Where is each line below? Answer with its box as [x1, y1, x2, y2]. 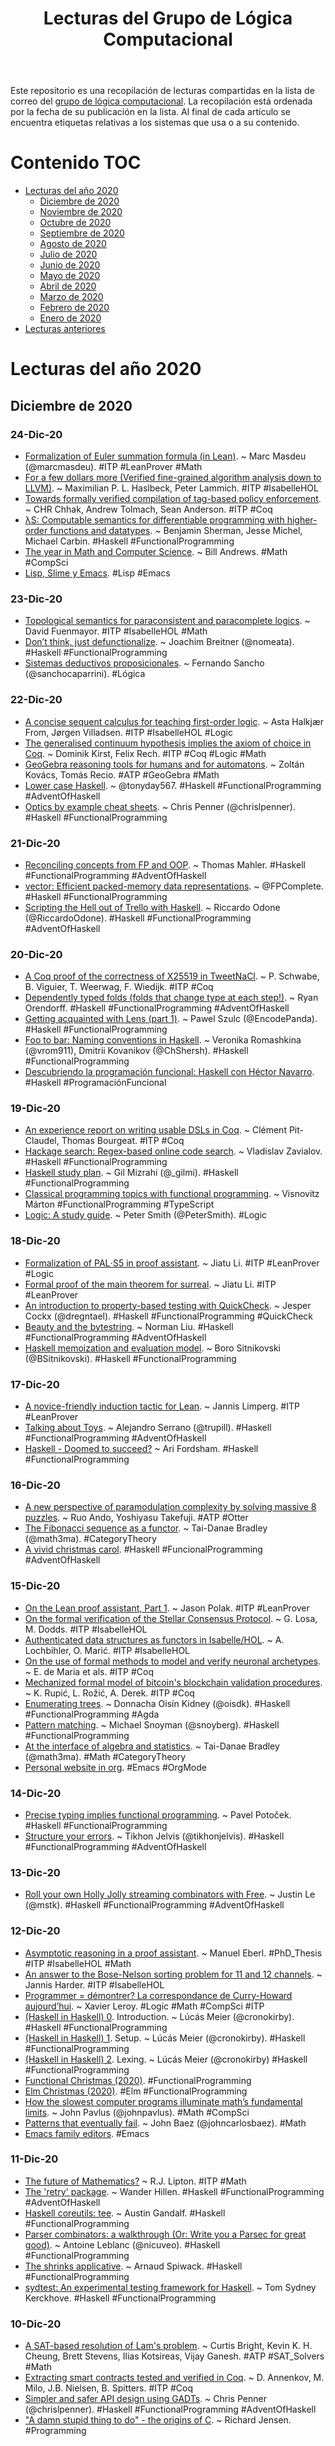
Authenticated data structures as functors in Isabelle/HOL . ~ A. [24, 1633, 285, 1646]
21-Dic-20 [10, 836, 61, 850]
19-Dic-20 [10, 1102, 61, 1116]
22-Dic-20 [10, 693, 63, 707]
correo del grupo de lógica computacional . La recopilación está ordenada [10, 95, 313, 107]
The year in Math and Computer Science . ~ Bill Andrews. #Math [24, 546, 288, 557]
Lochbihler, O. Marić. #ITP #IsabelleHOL [24, 1644, 191, 1656]
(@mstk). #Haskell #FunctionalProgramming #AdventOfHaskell [24, 1899, 285, 1911]
